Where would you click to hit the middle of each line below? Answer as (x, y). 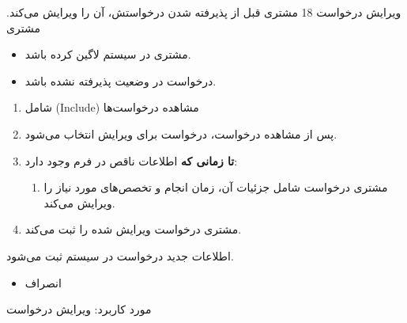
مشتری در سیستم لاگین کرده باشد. (108, 54)
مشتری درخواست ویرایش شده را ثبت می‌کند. (133, 229)
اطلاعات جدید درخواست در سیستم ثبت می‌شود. (120, 255)
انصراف (43, 282)
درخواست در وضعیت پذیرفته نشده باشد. (121, 80)
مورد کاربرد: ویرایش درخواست (79, 309)
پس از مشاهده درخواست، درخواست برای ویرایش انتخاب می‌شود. (181, 133)
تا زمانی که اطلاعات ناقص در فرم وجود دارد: (131, 160)
